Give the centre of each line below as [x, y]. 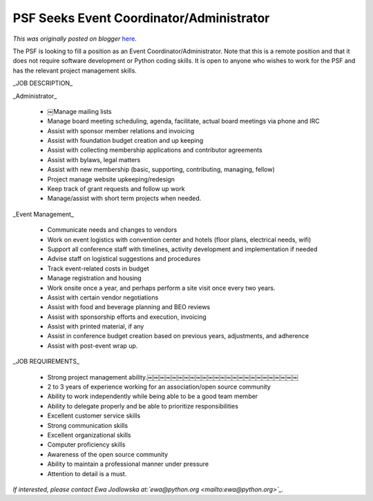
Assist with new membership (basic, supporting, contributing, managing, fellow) [161, 170]
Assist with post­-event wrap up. [93, 346]
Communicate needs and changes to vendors [112, 230]
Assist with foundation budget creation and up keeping [125, 141]
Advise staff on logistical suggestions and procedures [124, 259]
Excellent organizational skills [89, 435]
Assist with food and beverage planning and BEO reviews [129, 307]
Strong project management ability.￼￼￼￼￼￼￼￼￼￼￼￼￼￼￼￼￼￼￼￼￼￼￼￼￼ [173, 377]
